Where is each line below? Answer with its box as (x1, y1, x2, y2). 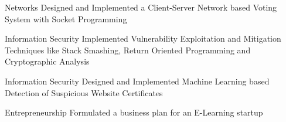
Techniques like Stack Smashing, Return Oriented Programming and (5, 43, 251, 56)
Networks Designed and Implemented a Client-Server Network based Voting (5, 1, 277, 13)
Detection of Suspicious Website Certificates (5, 86, 163, 99)
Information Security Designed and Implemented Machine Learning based (5, 74, 270, 87)
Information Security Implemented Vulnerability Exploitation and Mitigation (5, 32, 281, 45)
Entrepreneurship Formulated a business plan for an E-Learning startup (5, 106, 263, 118)
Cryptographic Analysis (5, 55, 90, 67)
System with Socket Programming (5, 12, 127, 25)
